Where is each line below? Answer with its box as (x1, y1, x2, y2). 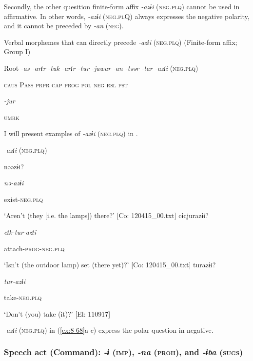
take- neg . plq (4, 292, 42, 302)
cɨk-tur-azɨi (4, 226, 36, 237)
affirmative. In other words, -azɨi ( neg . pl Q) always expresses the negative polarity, (4, 11, 250, 21)
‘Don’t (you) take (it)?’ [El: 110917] (4, 308, 111, 319)
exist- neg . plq (4, 194, 43, 204)
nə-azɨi (4, 178, 24, 188)
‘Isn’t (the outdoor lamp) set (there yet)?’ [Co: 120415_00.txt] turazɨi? (4, 260, 216, 270)
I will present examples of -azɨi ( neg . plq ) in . (4, 128, 138, 139)
